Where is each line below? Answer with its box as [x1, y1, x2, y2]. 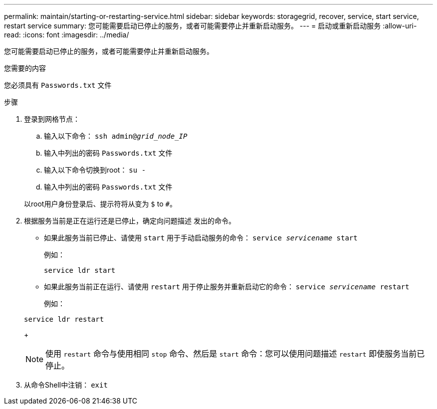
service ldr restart [24, 315, 104, 323]
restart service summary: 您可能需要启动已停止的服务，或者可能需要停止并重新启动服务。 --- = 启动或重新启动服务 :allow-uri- [4, 21, 417, 30]
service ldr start [44, 266, 116, 274]
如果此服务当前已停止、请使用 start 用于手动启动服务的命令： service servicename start [44, 233, 358, 242]
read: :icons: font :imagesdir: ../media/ [4, 30, 129, 39]
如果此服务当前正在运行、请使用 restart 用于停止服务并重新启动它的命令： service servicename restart [44, 282, 410, 291]
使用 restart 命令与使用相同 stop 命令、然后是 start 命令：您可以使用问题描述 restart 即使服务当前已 [45, 349, 425, 359]
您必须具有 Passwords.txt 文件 [4, 81, 112, 89]
